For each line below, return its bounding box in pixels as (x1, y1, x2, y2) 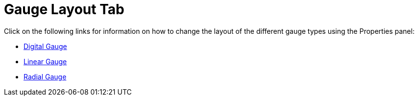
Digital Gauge (24, 42, 67, 50)
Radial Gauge (24, 72, 67, 81)
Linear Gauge (24, 57, 67, 66)
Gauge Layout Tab (4, 1, 124, 18)
